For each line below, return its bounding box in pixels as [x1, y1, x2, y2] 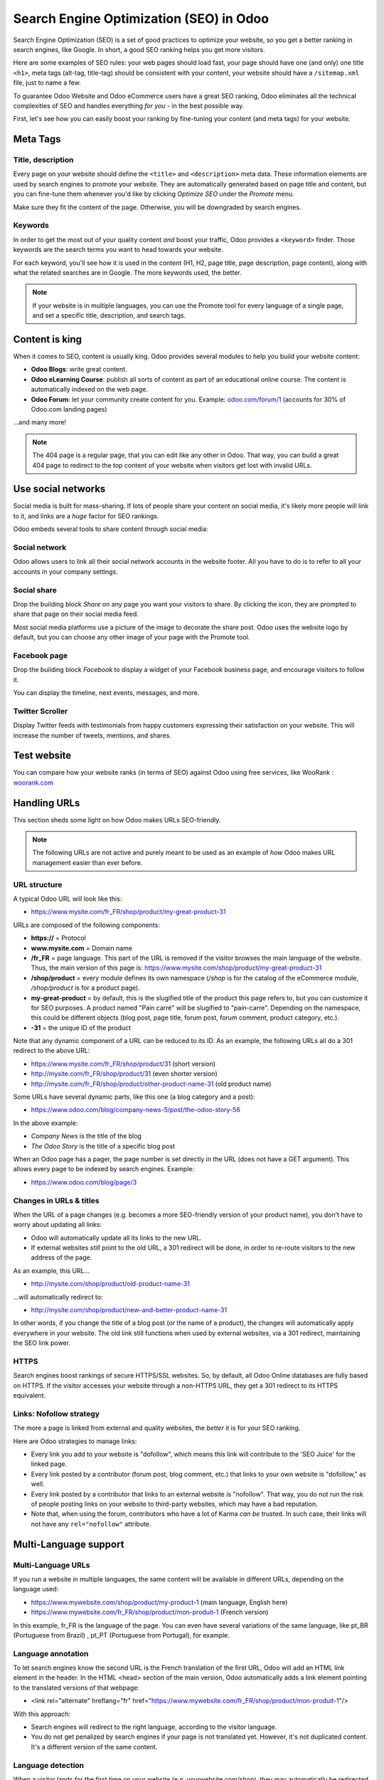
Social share [13, 585, 57, 595]
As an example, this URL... [13, 1266, 90, 1274]
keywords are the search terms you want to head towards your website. [13, 246, 223, 254]
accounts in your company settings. [13, 567, 119, 576]
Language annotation [13, 1648, 89, 1658]
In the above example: [13, 1119, 78, 1127]
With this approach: [13, 1710, 71, 1718]
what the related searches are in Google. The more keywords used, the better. [13, 268, 242, 277]
